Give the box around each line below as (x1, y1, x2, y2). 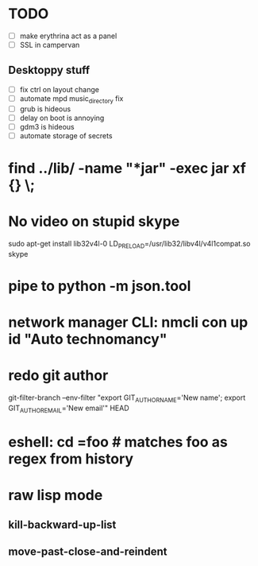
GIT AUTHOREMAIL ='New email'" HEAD (8, 403, 129, 414)
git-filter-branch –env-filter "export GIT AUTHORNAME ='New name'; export (8, 393, 246, 405)
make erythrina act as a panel (19, 31, 117, 41)
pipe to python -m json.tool (8, 277, 191, 295)
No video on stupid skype (8, 212, 180, 231)
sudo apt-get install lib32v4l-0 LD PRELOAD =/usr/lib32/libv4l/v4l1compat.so (8, 239, 252, 250)
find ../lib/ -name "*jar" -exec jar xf (8, 160, 246, 177)
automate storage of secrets (19, 130, 113, 140)
